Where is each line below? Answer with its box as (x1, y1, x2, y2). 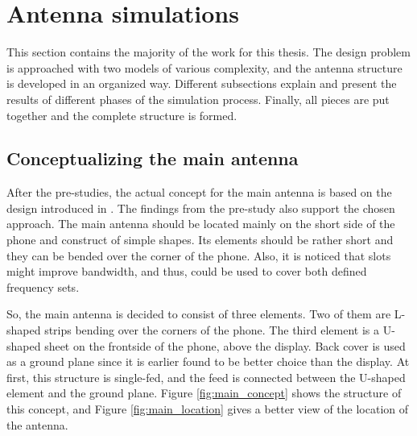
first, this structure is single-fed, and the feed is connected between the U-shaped (6, 368, 406, 385)
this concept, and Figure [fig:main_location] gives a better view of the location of (6, 401, 409, 417)
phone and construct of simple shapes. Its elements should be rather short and (6, 231, 394, 248)
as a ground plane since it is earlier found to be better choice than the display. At (6, 353, 410, 370)
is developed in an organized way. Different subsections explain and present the (6, 75, 397, 92)
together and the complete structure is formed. (6, 106, 237, 123)
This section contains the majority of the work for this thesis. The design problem (6, 44, 411, 60)
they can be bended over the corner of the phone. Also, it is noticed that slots (6, 247, 391, 264)
